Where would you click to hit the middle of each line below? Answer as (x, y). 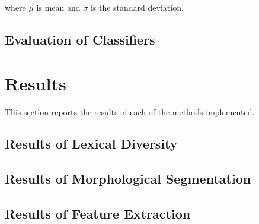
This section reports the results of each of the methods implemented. (130, 111)
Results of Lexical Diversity (91, 143)
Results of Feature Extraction (98, 214)
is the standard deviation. (137, 7)
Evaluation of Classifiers (80, 39)
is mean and (58, 7)
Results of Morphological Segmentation (128, 179)
